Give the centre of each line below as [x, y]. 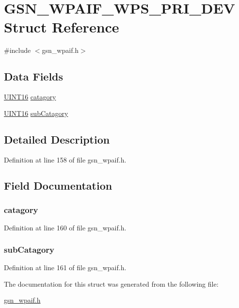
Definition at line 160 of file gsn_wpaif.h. [65, 228]
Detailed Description [57, 139]
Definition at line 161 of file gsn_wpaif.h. [65, 267]
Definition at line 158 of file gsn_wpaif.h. [65, 159]
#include [17, 50]
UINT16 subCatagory [36, 113]
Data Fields [34, 76]
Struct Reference [62, 27]
